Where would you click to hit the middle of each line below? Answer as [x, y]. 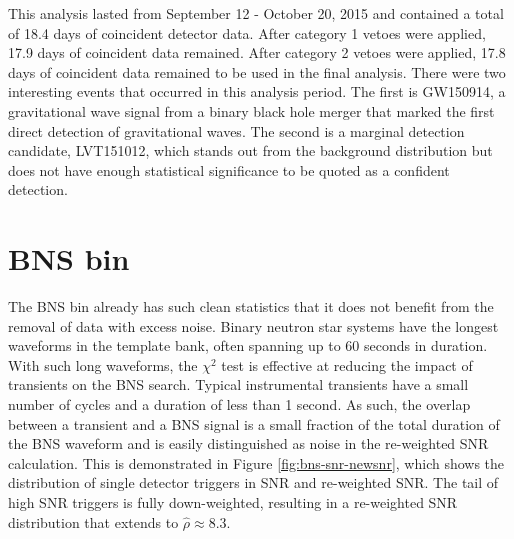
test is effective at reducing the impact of [347, 364]
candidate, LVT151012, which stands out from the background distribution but [250, 150]
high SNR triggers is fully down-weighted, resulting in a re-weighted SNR [233, 502]
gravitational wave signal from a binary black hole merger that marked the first [251, 110]
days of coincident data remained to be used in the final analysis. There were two [257, 71]
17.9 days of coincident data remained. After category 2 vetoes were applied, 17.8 [257, 52]
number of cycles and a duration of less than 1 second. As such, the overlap [239, 404]
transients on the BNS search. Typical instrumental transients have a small [238, 384]
